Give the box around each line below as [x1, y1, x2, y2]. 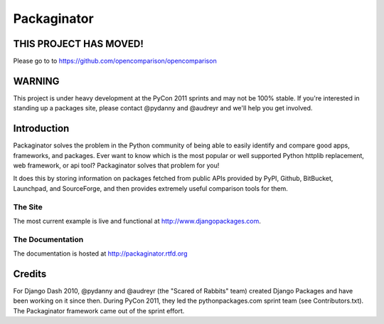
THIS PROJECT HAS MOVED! [13, 38, 144, 50]
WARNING [13, 75, 60, 87]
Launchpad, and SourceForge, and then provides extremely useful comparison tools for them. [13, 184, 288, 192]
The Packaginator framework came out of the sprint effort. [13, 306, 185, 315]
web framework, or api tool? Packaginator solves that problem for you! [13, 161, 220, 170]
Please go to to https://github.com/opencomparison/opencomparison [13, 57, 217, 66]
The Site [13, 202, 43, 211]
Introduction [13, 122, 70, 135]
